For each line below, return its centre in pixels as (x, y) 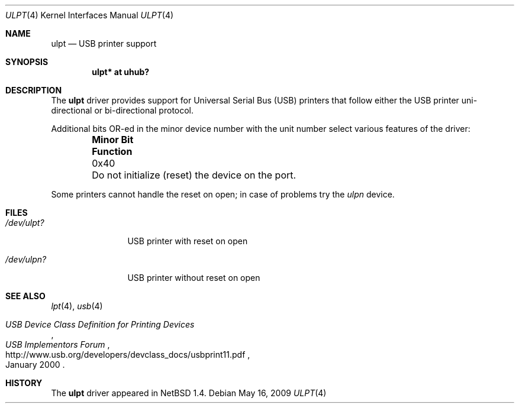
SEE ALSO (25, 296)
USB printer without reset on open (194, 278)
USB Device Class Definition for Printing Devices (100, 324)
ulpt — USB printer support (104, 43)
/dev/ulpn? (26, 259)
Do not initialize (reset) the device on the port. (194, 175)
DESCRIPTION (34, 90)
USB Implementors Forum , (58, 344)
